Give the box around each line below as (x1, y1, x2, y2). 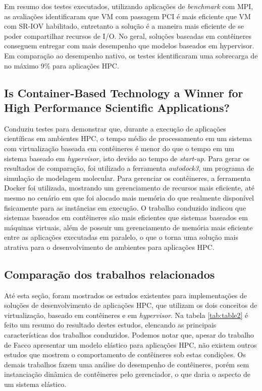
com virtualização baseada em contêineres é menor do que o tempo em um (4, 143, 234, 153)
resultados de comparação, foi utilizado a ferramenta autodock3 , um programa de (4, 163, 254, 173)
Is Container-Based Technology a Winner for (4, 85, 243, 100)
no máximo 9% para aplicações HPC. (4, 60, 119, 71)
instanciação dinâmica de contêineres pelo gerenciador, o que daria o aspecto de (4, 369, 251, 379)
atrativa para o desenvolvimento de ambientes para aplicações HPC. (4, 241, 215, 252)
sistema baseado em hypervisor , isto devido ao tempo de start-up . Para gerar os (4, 153, 249, 163)
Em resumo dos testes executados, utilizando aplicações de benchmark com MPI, (4, 1, 253, 11)
